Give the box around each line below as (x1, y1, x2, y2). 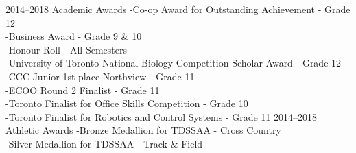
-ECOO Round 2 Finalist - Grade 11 (5, 82, 160, 97)
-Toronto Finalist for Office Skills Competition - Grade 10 (5, 96, 248, 110)
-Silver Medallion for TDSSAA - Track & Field (5, 136, 203, 150)
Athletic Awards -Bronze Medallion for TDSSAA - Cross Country (5, 123, 281, 137)
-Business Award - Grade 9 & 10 (5, 29, 142, 43)
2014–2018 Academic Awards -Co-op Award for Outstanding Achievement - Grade (5, 2, 351, 16)
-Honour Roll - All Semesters (5, 42, 127, 56)
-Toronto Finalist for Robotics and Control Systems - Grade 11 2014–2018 (5, 109, 318, 123)
